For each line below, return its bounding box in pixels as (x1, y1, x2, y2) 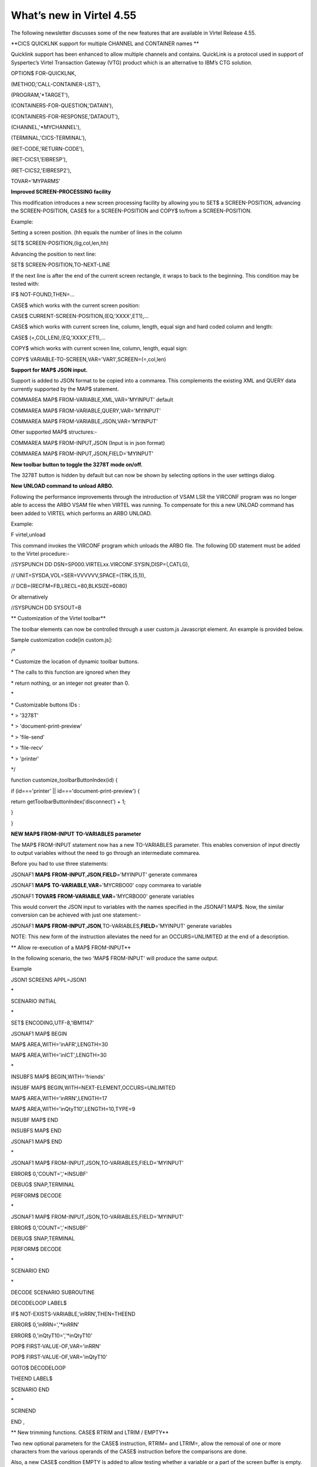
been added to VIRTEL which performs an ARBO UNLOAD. (11, 509, 152, 516)
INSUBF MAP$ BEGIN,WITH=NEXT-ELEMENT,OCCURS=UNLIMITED (11, 1084, 176, 1091)
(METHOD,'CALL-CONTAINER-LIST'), (11, 80, 101, 87)
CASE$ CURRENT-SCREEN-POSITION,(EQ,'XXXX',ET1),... (11, 313, 149, 320)
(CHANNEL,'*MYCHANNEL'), (11, 124, 82, 131)
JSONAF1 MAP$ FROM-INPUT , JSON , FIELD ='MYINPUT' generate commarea (11, 871, 198, 878)
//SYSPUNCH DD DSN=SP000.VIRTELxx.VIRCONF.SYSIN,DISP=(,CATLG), (11, 561, 190, 568)
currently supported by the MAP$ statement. (11, 385, 119, 393)
